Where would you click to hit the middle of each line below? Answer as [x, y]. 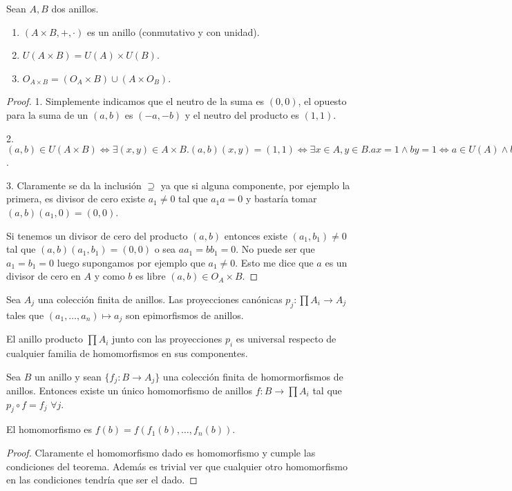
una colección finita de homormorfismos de [253, 376]
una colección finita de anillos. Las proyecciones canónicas [160, 299]
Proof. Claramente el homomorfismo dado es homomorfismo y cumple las [161, 452]
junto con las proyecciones [167, 339]
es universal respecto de [286, 339]
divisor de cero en [44, 276]
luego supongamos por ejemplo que [131, 262]
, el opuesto [322, 101]
